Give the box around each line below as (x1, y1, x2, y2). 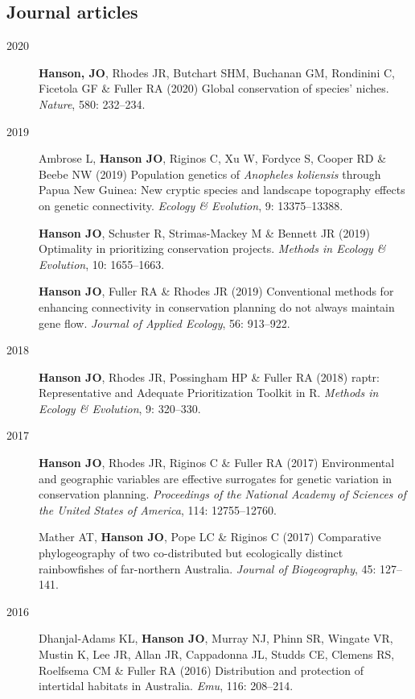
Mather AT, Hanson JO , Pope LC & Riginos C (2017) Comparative (39, 528, 381, 545)
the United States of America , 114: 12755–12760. (39, 501, 277, 518)
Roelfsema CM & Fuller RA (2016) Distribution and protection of (39, 661, 364, 678)
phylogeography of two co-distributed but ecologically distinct (39, 544, 343, 561)
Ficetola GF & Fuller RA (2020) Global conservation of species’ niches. (39, 80, 389, 97)
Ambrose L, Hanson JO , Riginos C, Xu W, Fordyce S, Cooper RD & (39, 150, 387, 167)
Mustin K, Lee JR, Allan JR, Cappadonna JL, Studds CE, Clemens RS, (39, 646, 395, 663)
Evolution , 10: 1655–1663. (39, 255, 165, 272)
